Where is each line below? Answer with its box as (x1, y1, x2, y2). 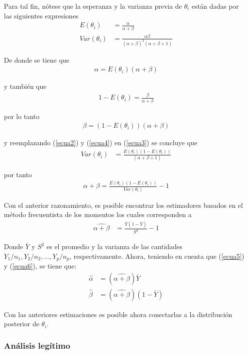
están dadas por (191, 1, 239, 11)
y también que (4, 81, 47, 91)
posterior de (4, 319, 39, 329)
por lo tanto (4, 111, 40, 121)
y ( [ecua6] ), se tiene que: (4, 261, 77, 271)
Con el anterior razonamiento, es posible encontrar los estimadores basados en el (4, 200, 243, 210)
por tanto (4, 169, 32, 179)
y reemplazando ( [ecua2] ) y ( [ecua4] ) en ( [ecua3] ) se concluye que (4, 137, 198, 148)
